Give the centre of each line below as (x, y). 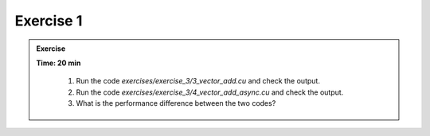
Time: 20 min (59, 63)
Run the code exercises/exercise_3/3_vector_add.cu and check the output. (198, 81)
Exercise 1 (49, 21)
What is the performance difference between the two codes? (176, 103)
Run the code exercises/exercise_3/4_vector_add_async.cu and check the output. (210, 92)
